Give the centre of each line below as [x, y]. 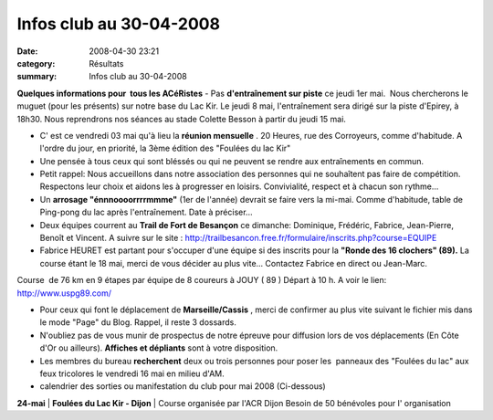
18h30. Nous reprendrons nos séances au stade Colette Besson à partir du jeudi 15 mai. [182, 119]
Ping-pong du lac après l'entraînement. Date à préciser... [146, 212]
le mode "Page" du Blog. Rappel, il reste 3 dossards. [138, 322]
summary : [37, 77]
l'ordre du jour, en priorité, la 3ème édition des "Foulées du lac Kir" [165, 148]
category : [36, 63]
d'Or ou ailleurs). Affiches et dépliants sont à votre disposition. [159, 348]
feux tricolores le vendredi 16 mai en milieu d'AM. [132, 373]
